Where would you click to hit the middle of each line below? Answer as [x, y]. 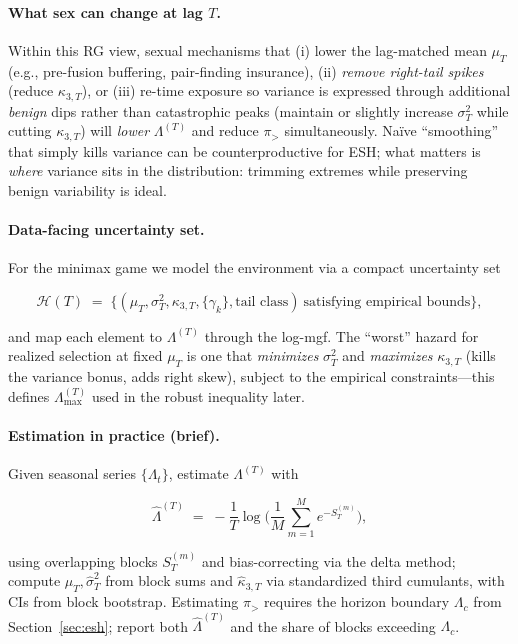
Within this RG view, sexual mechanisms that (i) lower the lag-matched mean [247, 49]
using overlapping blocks [83, 560]
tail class [262, 301]
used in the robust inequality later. [198, 395]
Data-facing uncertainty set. [106, 229]
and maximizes [387, 355]
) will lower [115, 130]
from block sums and [169, 580]
